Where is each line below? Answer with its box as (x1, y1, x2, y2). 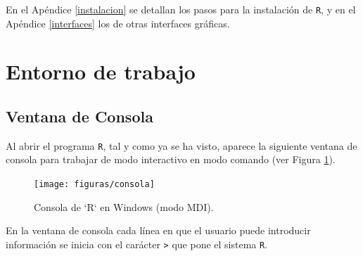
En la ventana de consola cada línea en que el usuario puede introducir (6, 223, 311, 238)
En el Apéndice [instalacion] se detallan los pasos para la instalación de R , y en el (6, 2, 356, 16)
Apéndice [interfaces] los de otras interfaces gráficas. (6, 15, 230, 30)
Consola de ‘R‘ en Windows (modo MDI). (34, 199, 214, 214)
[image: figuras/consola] (34, 179, 155, 190)
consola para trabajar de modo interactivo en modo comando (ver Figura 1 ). (6, 152, 336, 167)
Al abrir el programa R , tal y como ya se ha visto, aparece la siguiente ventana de (6, 138, 357, 153)
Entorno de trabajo (6, 57, 196, 86)
